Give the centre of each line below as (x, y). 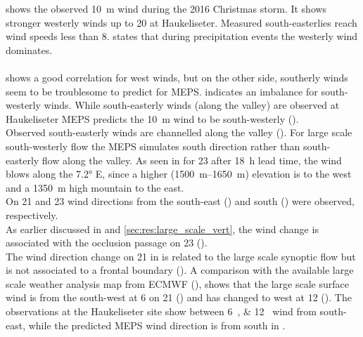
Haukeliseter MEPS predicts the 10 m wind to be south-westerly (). (152, 118)
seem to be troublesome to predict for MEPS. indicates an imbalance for (162, 91)
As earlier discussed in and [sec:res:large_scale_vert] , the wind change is (162, 229)
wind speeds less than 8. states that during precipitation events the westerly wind (182, 36)
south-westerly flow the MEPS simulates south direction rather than (153, 146)
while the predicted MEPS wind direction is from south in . (157, 325)
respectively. (32, 214)
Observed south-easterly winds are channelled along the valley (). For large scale (179, 132)
